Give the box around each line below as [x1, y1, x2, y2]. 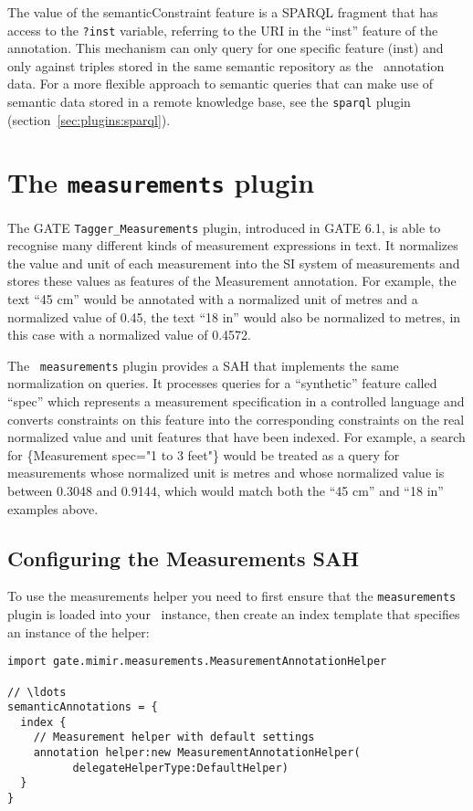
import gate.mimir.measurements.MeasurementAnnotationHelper [7, 655, 387, 669]
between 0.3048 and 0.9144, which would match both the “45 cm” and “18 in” [7, 480, 444, 500]
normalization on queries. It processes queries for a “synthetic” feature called [7, 374, 437, 393]
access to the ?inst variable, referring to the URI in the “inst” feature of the [7, 20, 438, 39]
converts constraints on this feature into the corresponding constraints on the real [7, 409, 465, 428]
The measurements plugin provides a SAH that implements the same [7, 355, 399, 374]
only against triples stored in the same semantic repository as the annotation [7, 56, 445, 75]
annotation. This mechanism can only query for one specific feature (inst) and [7, 38, 444, 58]
